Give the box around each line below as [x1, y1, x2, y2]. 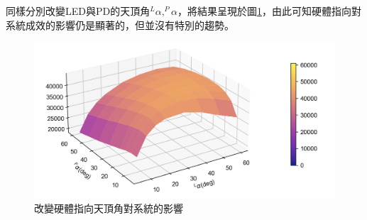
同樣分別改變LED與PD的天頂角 [6, 4, 150, 18]
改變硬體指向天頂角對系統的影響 [34, 201, 183, 216]
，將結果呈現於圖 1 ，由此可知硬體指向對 [177, 4, 361, 18]
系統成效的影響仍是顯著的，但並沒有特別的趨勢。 [6, 17, 234, 32]
